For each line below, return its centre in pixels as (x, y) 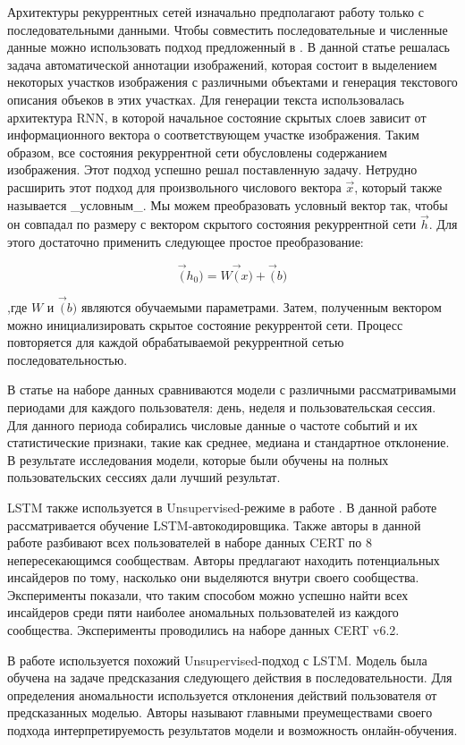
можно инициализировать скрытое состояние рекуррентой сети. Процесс (205, 324)
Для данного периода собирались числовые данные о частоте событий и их (212, 424)
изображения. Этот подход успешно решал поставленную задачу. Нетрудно (212, 169)
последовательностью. (68, 359)
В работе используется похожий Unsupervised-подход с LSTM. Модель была (217, 660)
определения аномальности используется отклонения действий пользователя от (222, 694)
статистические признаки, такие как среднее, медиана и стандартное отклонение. (228, 442)
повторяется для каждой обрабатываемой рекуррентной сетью (176, 342)
